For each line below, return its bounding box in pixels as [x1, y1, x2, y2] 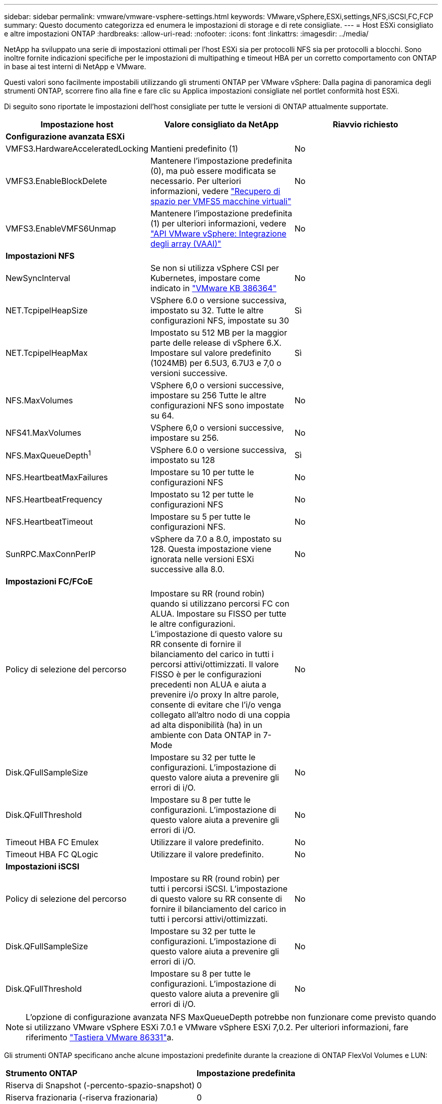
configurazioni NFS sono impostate [150, 400, 284, 410]
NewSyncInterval [6, 273, 71, 283]
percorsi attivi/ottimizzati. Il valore [150, 659, 279, 669]
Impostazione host [40, 119, 114, 129]
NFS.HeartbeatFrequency [6, 494, 102, 504]
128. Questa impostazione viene [150, 544, 271, 554]
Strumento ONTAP [6, 1068, 78, 1078]
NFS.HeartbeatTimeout [6, 517, 93, 527]
